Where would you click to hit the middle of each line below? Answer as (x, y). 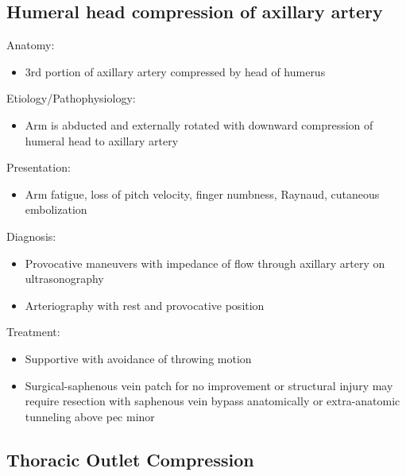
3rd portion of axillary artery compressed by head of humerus (175, 71)
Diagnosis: (31, 236)
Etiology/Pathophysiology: (71, 98)
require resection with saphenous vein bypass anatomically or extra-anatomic (213, 401)
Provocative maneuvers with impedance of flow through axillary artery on (205, 263)
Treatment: (33, 332)
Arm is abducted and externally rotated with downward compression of (199, 124)
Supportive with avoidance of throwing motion (138, 358)
